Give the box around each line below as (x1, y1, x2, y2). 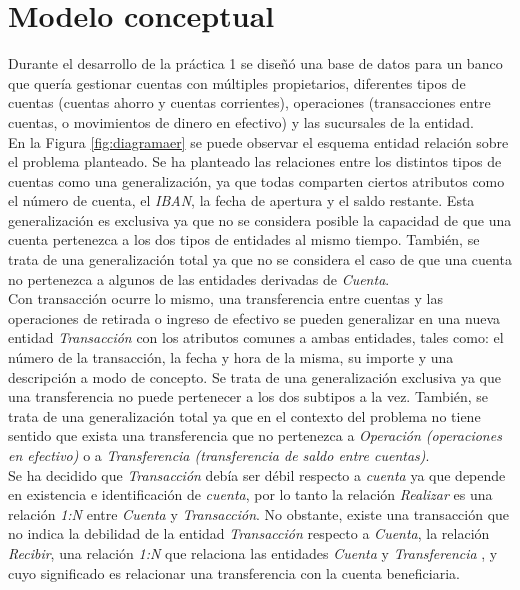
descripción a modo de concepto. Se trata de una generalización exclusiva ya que (8, 366, 501, 387)
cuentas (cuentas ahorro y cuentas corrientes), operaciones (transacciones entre (8, 92, 491, 113)
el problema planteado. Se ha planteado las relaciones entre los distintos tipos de (8, 151, 502, 172)
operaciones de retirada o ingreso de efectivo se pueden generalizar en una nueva (8, 307, 500, 328)
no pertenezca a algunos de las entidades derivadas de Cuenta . (8, 268, 390, 289)
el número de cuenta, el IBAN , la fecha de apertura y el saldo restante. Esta (8, 190, 475, 211)
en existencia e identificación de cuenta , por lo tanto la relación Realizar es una (8, 484, 493, 505)
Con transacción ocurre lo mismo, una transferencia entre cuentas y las (8, 288, 443, 309)
